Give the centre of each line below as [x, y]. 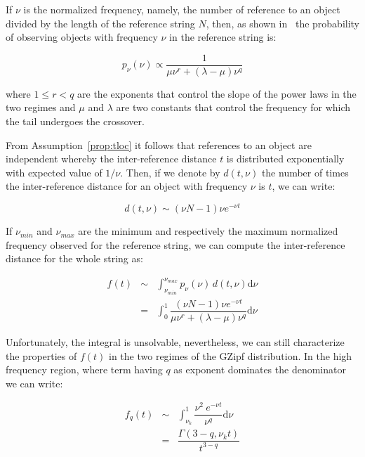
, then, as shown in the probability [283, 23]
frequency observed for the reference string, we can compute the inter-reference [175, 244]
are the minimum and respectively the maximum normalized [208, 231]
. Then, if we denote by [170, 172]
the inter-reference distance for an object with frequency [127, 186]
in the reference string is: [223, 37]
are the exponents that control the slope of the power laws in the [217, 93]
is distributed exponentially [285, 159]
